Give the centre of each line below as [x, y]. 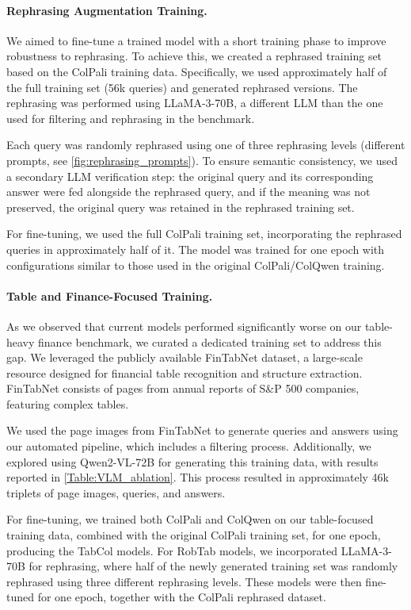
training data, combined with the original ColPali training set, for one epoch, [194, 535]
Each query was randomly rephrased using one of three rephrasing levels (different [206, 145]
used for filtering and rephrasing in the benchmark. [131, 118]
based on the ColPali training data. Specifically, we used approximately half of [197, 71]
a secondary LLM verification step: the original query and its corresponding [190, 176]
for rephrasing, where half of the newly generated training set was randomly [213, 566]
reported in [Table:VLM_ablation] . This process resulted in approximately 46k [198, 477]
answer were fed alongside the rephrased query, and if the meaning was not [188, 192]
